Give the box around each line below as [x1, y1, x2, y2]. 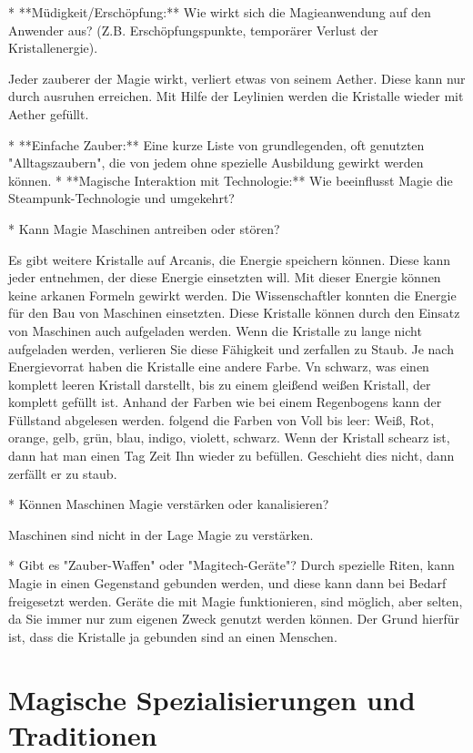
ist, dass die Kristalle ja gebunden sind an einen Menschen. [8, 626, 337, 646]
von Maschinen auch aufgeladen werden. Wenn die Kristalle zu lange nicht [8, 321, 422, 340]
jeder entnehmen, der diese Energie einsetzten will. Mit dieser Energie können [8, 268, 441, 287]
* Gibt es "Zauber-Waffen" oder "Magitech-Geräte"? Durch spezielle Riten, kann [8, 555, 455, 575]
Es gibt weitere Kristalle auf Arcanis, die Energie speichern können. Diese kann [8, 249, 451, 269]
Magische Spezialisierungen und [8, 680, 416, 717]
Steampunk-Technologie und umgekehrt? [8, 188, 235, 208]
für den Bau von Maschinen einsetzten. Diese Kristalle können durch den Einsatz [8, 303, 460, 322]
